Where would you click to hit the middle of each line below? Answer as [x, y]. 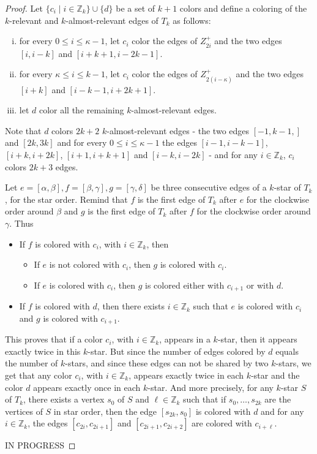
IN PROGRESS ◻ [40, 445]
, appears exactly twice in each [186, 375]
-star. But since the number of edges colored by [177, 351]
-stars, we [293, 363]
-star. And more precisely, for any [211, 387]
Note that [23, 130]
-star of [287, 187]
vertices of [24, 411]
